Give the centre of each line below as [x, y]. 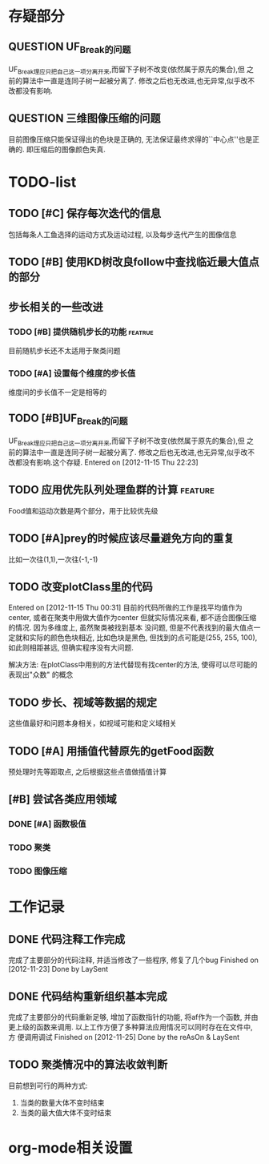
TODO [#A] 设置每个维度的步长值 [72, 373]
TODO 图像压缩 [38, 872]
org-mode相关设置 [70, 1148]
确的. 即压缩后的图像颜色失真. [57, 149]
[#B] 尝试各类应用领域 [63, 799]
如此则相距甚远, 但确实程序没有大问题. [71, 648]
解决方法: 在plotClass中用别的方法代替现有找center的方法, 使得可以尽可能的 [133, 665]
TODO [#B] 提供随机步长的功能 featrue [81, 332]
